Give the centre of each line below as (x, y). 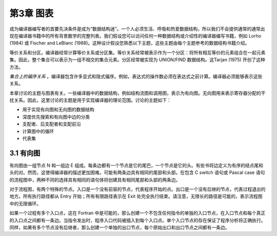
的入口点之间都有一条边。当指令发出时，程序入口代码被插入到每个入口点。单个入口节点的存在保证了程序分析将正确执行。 (137, 220)
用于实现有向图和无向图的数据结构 (58, 110)
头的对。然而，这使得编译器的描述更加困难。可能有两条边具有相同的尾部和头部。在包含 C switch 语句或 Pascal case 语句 (137, 173)
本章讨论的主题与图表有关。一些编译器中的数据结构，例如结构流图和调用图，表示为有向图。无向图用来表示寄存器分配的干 (137, 93)
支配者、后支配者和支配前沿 (52, 124)
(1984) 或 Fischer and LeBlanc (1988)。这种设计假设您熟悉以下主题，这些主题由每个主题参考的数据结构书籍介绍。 (130, 43)
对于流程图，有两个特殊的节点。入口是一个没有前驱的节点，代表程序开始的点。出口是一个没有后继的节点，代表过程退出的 (137, 189)
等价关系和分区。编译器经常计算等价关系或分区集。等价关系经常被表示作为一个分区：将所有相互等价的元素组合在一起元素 (137, 52)
